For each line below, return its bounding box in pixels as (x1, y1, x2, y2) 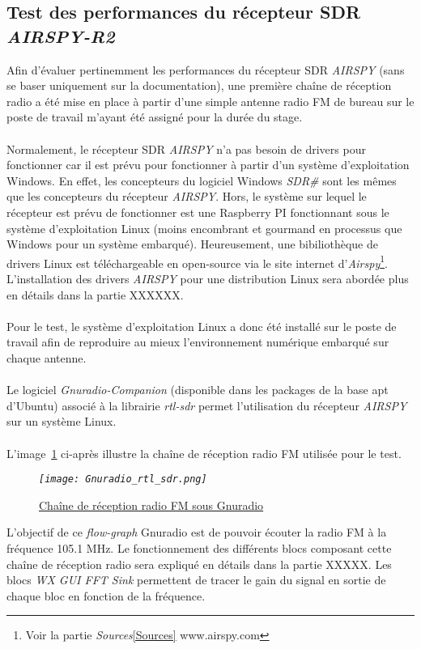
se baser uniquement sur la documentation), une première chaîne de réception (6, 77, 392, 94)
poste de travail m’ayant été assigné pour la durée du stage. (6, 108, 303, 125)
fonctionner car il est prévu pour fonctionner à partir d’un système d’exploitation (6, 156, 410, 173)
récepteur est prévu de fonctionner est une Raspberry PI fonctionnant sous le (6, 203, 389, 220)
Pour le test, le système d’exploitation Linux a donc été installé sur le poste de (6, 317, 397, 334)
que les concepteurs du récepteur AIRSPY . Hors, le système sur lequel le (6, 188, 367, 205)
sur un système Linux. (6, 413, 117, 430)
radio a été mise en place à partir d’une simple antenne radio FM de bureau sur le (6, 92, 415, 109)
